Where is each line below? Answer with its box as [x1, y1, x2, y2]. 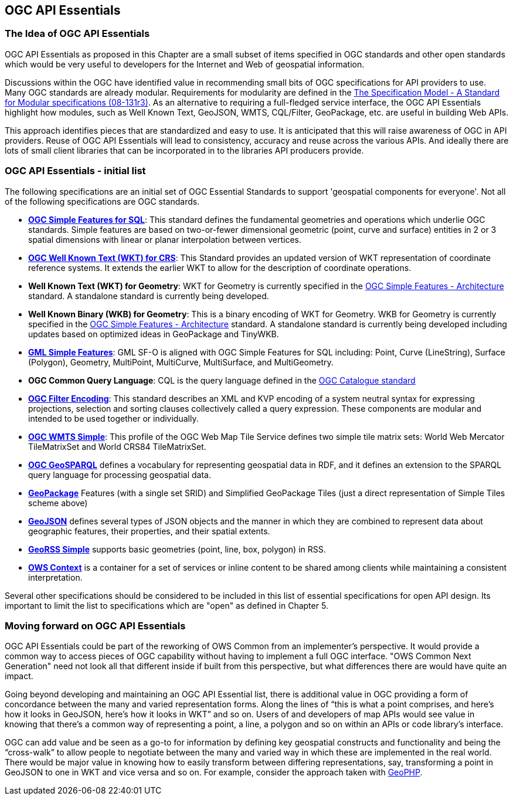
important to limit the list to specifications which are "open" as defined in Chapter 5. [5, 600, 328, 611]
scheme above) [28, 497, 88, 508]
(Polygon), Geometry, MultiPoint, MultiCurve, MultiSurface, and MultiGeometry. [28, 357, 334, 367]
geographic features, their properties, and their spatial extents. [28, 526, 270, 536]
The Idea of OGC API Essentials [5, 28, 150, 40]
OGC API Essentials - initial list [5, 165, 146, 177]
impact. [5, 671, 33, 682]
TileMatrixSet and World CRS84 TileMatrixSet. [28, 441, 206, 452]
